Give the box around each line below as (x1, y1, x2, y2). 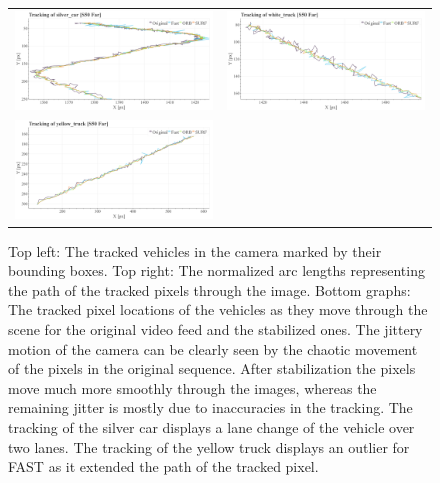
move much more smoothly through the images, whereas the (8, 377, 377, 398)
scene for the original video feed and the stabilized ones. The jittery (8, 319, 423, 340)
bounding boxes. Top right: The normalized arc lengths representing (8, 260, 425, 281)
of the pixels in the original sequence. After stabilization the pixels (8, 358, 416, 379)
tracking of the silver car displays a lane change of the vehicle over (8, 417, 415, 438)
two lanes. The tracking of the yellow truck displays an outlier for (8, 436, 410, 457)
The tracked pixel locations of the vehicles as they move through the (8, 299, 428, 320)
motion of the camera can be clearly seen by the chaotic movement (8, 338, 418, 359)
